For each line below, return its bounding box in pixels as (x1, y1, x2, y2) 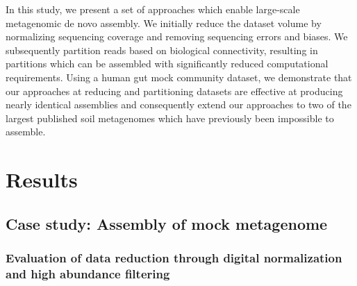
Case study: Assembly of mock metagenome (6, 212, 328, 234)
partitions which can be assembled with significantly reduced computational (6, 56, 329, 71)
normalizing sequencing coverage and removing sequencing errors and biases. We (6, 29, 348, 44)
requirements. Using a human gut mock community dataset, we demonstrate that (6, 69, 352, 84)
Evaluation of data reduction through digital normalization (6, 249, 342, 267)
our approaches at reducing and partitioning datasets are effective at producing (6, 83, 343, 98)
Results (6, 165, 78, 194)
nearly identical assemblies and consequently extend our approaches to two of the (6, 97, 351, 112)
